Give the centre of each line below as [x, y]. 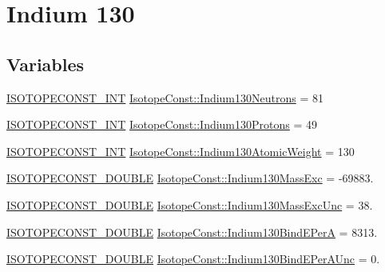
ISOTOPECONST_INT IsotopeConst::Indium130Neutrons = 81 [165, 97]
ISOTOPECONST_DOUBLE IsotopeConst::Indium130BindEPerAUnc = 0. [193, 259]
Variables [46, 64]
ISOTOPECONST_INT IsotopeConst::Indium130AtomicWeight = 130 [181, 151]
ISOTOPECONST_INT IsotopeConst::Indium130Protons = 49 [162, 124]
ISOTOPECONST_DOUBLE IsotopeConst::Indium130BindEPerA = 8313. [192, 232]
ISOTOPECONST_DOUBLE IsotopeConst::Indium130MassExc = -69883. [190, 178]
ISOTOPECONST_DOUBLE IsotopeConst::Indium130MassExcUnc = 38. [190, 204]
